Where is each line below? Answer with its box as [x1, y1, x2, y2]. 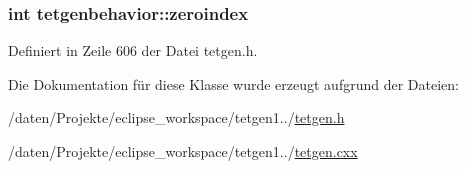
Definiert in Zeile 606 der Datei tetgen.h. [8, 40, 258, 61]
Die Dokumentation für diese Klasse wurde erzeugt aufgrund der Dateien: [8, 73, 459, 94]
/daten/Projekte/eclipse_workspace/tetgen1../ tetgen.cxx [8, 141, 358, 161]
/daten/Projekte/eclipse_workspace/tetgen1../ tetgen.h [8, 107, 345, 128]
